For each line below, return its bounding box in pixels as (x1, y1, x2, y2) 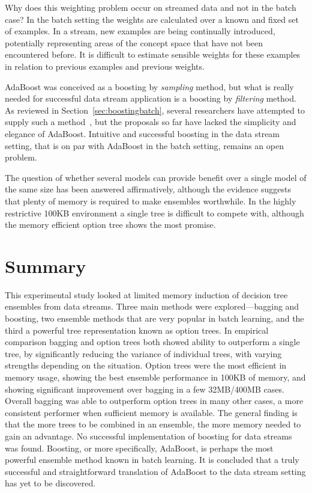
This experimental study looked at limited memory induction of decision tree (5, 288, 288, 301)
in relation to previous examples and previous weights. (5, 60, 205, 72)
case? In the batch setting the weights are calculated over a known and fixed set (5, 13, 299, 25)
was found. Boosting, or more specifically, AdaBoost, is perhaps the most (5, 441, 274, 454)
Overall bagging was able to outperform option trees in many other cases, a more (5, 394, 304, 407)
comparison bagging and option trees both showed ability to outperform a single (5, 335, 300, 348)
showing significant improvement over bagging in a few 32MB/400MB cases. (5, 382, 284, 395)
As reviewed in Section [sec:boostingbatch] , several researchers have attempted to (5, 103, 305, 116)
